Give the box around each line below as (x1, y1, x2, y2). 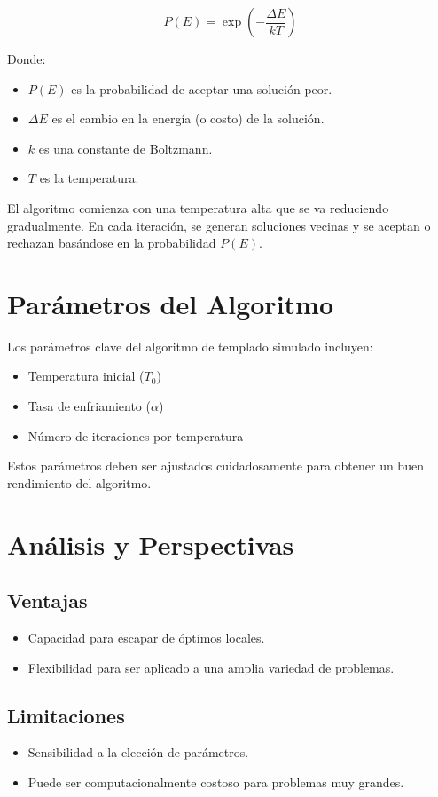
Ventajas (7, 587, 88, 614)
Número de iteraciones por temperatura (27, 426, 244, 445)
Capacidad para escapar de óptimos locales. (27, 628, 265, 647)
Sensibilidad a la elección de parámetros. (27, 743, 249, 761)
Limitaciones (7, 701, 125, 729)
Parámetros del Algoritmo (7, 285, 334, 321)
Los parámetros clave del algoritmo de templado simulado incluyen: (7, 336, 373, 355)
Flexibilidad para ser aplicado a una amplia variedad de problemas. (27, 658, 395, 676)
